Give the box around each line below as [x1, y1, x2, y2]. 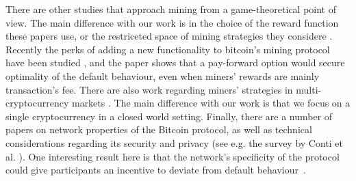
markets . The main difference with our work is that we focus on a [71, 96, 351, 110]
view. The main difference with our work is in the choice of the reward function [5, 15, 339, 29]
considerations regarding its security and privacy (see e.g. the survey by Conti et [5, 135, 344, 150]
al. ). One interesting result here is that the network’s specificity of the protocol [5, 149, 340, 163]
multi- [296, 82, 322, 96]
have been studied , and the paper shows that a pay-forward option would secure [5, 55, 345, 70]
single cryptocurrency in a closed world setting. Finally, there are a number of [5, 109, 333, 123]
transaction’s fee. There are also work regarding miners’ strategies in [5, 82, 293, 96]
